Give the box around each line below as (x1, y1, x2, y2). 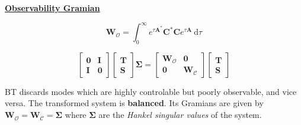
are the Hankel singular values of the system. (98, 108, 262, 121)
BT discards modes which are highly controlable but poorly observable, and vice (5, 85, 297, 97)
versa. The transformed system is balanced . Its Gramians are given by (5, 97, 264, 109)
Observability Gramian (5, 2, 100, 14)
